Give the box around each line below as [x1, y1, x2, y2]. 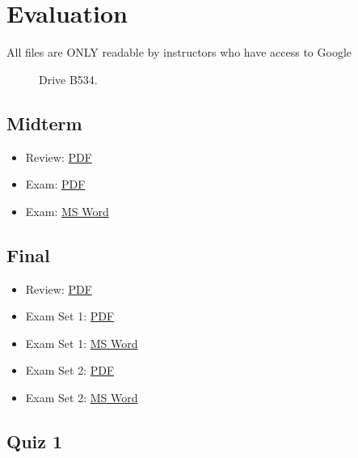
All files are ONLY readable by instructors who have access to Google [6, 44, 352, 61]
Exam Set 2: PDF [25, 362, 115, 379]
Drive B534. [39, 70, 98, 87]
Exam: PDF [25, 176, 86, 193]
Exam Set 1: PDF [25, 307, 115, 324]
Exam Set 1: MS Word [25, 334, 138, 351]
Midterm [6, 110, 82, 135]
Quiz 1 [6, 428, 63, 453]
